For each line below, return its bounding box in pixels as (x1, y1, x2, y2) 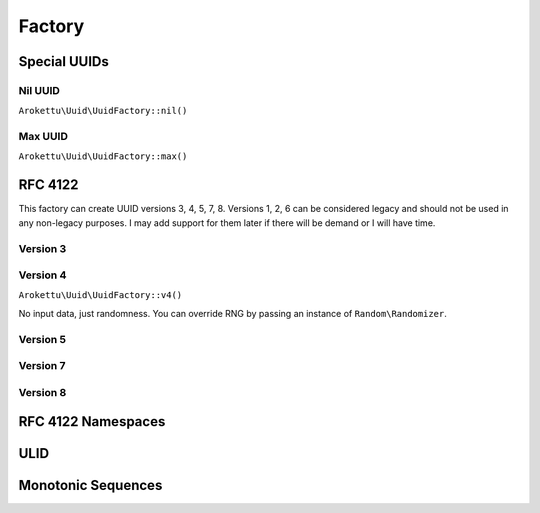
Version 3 (18, 241, 67, 255)
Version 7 (18, 359, 66, 373)
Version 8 (18, 385, 67, 399)
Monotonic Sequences (18, 477, 163, 494)
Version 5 (18, 332, 67, 346)
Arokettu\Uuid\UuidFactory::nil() (18, 105, 188, 117)
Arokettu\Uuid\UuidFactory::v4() (18, 290, 183, 301)
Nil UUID (18, 83, 60, 97)
